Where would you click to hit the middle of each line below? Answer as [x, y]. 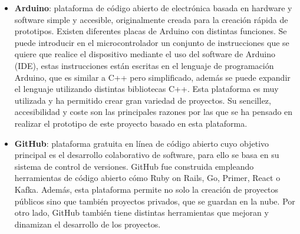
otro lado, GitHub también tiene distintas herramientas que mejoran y [141, 212]
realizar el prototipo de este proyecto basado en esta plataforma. [131, 123]
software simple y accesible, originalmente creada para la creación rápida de [151, 19]
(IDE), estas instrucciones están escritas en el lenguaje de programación [144, 65]
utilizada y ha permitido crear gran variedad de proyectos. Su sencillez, [143, 100]
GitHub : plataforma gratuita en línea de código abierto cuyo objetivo [142, 143]
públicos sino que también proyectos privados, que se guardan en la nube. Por [155, 201]
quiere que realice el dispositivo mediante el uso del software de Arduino [145, 54]
